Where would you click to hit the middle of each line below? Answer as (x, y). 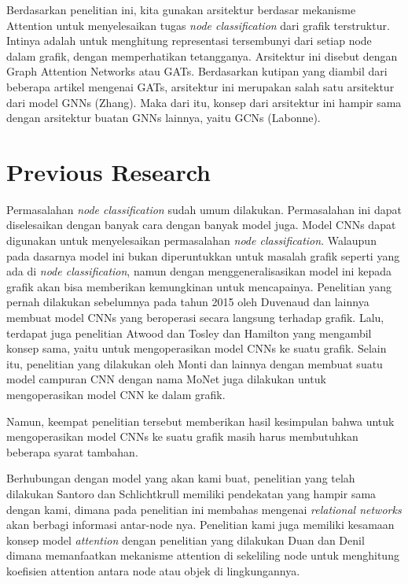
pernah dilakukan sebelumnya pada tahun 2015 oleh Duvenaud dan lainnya (188, 302)
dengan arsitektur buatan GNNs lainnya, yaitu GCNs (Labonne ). (164, 118)
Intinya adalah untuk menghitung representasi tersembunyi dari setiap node (189, 41)
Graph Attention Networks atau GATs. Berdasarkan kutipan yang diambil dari (197, 71)
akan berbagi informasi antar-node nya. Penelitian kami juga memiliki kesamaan (200, 525)
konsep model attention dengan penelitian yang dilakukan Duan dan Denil (186, 540)
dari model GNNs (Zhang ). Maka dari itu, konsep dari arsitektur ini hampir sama (204, 102)
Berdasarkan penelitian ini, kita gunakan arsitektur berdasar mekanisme (181, 9)
